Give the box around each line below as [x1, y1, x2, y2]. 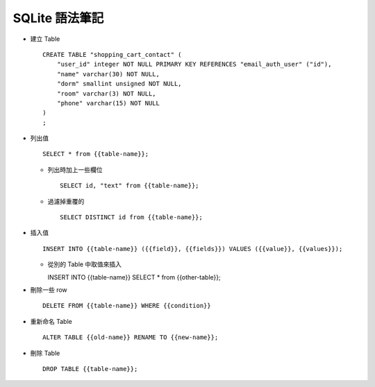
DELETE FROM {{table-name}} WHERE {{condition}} [42, 302, 211, 310]
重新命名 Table [30, 317, 72, 325]
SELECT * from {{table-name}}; [42, 150, 149, 158]
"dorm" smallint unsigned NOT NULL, [56, 80, 182, 88]
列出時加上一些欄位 [47, 165, 103, 173]
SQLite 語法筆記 [12, 10, 104, 26]
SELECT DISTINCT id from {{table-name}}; [60, 214, 203, 221]
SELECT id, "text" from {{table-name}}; [60, 182, 199, 190]
